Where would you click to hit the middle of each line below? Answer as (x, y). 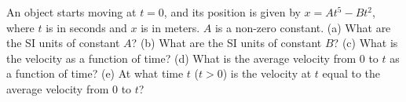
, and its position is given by (232, 12)
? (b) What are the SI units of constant (227, 43)
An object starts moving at (71, 12)
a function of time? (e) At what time (95, 73)
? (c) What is (366, 43)
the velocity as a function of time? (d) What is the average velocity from (181, 58)
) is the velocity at (267, 73)
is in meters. (170, 27)
